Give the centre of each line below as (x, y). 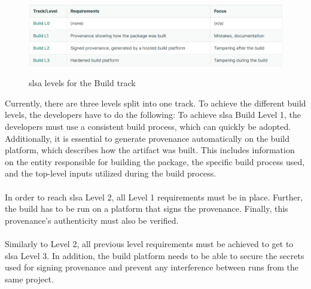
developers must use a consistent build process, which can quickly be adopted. (148, 127)
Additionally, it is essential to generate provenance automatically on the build (147, 138)
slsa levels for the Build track (82, 83)
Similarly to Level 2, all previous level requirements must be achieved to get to (149, 244)
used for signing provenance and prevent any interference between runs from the (152, 267)
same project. (29, 279)
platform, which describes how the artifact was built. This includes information (150, 150)
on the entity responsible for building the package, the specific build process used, (155, 161)
